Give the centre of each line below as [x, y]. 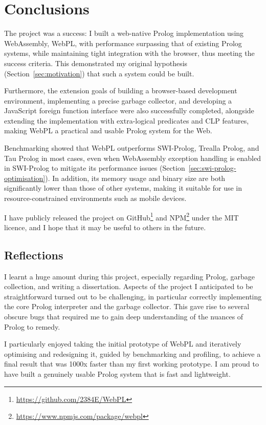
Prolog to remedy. [32, 326]
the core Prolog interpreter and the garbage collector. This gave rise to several [127, 306]
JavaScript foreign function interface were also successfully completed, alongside [129, 110]
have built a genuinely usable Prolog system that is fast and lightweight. [117, 374]
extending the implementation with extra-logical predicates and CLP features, [127, 120]
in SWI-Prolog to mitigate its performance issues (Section [95, 168]
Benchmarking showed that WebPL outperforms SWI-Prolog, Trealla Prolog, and [132, 148]
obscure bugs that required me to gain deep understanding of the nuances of [124, 317]
